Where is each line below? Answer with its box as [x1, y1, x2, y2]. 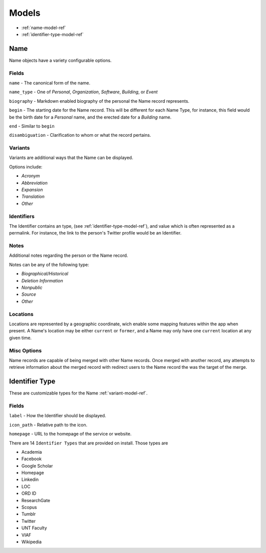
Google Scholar [21, 463, 53, 469]
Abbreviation [21, 180, 48, 186]
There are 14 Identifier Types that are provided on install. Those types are [9, 440, 168, 446]
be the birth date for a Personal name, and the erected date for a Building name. [9, 114, 172, 120]
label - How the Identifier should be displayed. [9, 413, 106, 419]
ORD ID [21, 490, 36, 496]
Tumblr [21, 511, 36, 517]
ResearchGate [21, 497, 50, 503]
